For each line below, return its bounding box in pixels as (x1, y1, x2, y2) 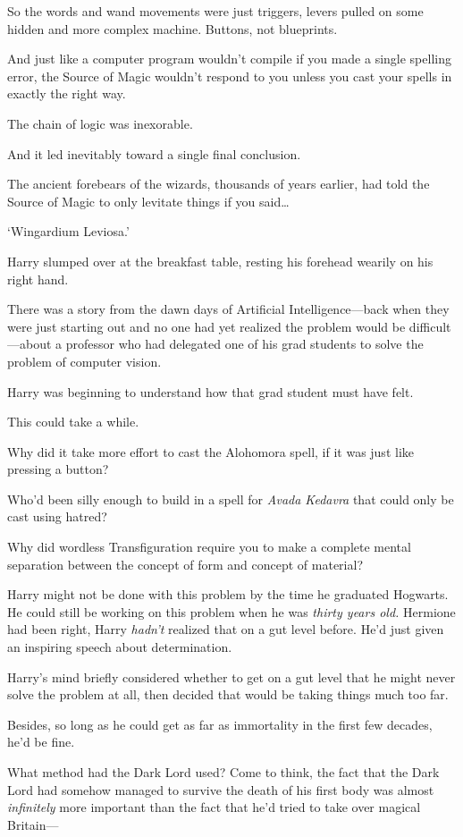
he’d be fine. (7, 732, 75, 751)
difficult (408, 317, 451, 335)
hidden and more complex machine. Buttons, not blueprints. (7, 19, 338, 38)
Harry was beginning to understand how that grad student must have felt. (7, 382, 414, 401)
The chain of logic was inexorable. (7, 114, 193, 132)
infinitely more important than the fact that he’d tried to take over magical (7, 798, 421, 816)
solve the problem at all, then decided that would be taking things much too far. (7, 685, 449, 704)
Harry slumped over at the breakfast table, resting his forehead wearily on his (7, 251, 434, 270)
